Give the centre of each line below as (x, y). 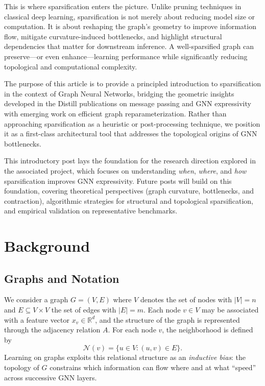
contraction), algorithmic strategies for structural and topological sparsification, (129, 200)
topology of (22, 367)
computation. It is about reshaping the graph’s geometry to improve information (130, 26)
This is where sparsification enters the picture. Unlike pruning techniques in (123, 6)
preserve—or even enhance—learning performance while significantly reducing (126, 56)
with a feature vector (37, 319)
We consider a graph (36, 299)
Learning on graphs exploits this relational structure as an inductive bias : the (125, 357)
